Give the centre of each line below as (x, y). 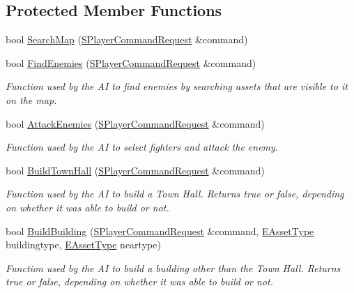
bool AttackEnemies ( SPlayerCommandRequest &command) (135, 123)
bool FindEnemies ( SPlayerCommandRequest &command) (131, 62)
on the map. (31, 99)
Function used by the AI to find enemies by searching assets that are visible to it (177, 86)
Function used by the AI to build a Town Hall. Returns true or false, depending (175, 194)
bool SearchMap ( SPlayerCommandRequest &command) (127, 39)
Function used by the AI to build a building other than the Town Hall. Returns (173, 268)
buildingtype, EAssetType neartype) (83, 245)
